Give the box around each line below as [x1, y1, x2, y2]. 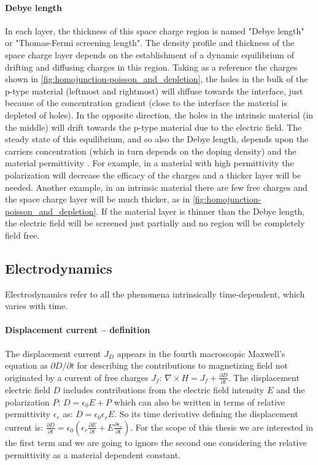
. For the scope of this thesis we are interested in [130, 420, 313, 433]
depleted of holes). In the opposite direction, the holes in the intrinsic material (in [5, 108, 314, 121]
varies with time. [5, 299, 68, 312]
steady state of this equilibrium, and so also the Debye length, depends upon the [5, 133, 309, 145]
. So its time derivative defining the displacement [114, 407, 298, 420]
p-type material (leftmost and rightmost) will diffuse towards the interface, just [5, 84, 303, 97]
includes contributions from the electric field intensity [63, 383, 265, 396]
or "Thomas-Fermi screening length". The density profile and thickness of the [5, 36, 295, 49]
